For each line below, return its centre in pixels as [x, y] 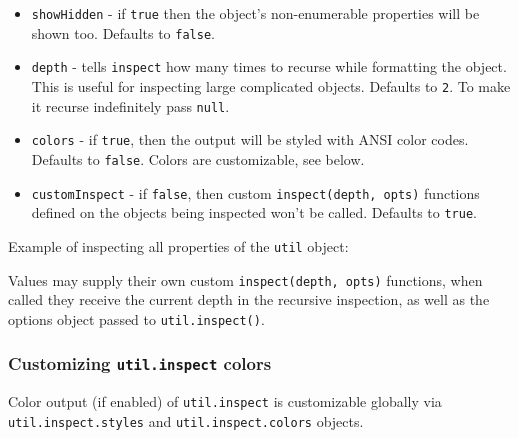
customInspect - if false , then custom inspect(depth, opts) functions [255, 192]
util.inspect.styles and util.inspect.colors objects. [186, 420]
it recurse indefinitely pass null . [130, 105]
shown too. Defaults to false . [123, 32]
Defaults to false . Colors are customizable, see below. [198, 158]
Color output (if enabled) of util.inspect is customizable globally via [225, 401]
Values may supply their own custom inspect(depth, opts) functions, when [245, 279]
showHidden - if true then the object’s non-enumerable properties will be [255, 13]
